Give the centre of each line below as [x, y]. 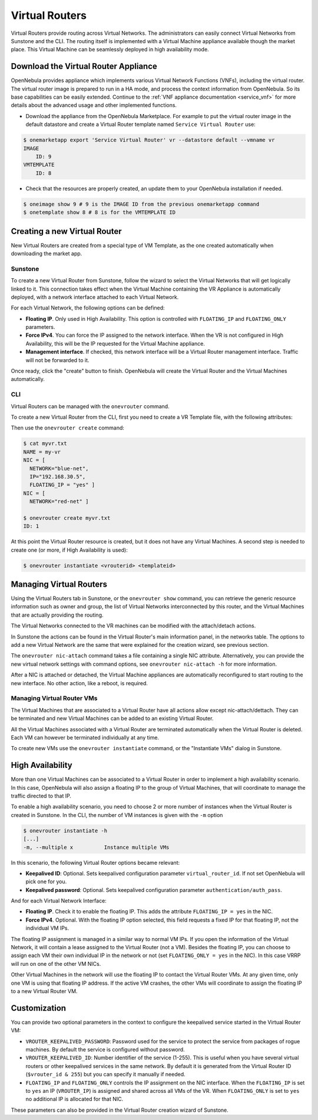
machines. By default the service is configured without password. [105, 1050]
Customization [39, 1008]
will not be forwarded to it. [57, 360]
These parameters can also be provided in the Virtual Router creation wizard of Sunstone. [120, 1110]
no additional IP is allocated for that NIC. [74, 1099]
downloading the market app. [47, 253]
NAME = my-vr [42, 452]
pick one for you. [46, 882]
